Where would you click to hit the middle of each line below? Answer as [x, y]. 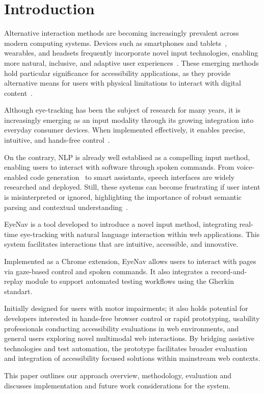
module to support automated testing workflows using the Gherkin [130, 281]
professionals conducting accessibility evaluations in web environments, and [122, 328]
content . [19, 93]
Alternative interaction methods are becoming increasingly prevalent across [122, 33]
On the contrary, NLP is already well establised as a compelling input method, [127, 157]
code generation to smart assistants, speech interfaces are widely [133, 177]
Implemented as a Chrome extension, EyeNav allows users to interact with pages [130, 261]
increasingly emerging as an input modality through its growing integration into [129, 120]
